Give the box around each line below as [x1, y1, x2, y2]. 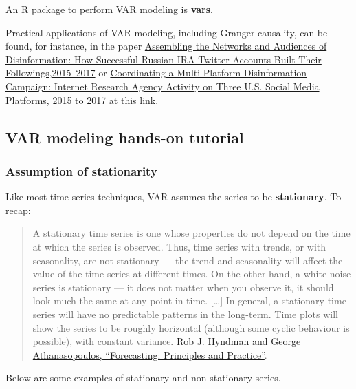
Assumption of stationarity [5, 162, 157, 179]
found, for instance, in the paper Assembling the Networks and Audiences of [5, 39, 327, 53]
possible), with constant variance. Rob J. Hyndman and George [32, 334, 301, 348]
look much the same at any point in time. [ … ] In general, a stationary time [32, 293, 346, 308]
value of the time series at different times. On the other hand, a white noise [32, 266, 351, 281]
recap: [5, 202, 31, 217]
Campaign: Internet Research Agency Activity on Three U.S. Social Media [5, 78, 320, 93]
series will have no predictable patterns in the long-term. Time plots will [32, 306, 338, 321]
